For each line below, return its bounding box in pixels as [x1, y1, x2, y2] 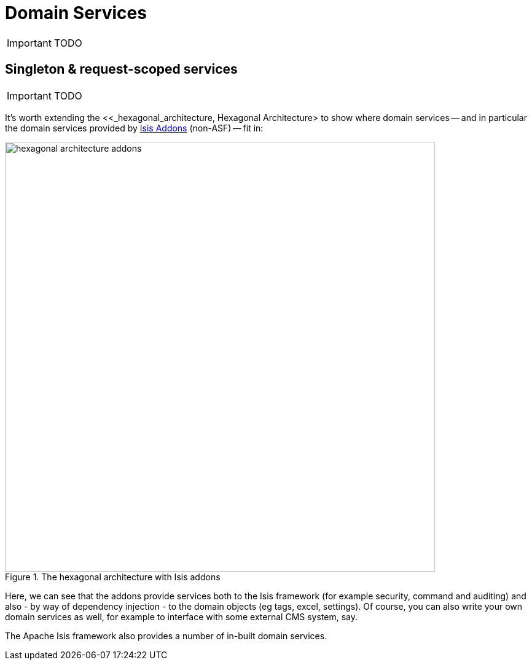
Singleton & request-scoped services [5, 61, 238, 77]
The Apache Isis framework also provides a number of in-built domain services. [5, 630, 327, 641]
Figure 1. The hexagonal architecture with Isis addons [5, 571, 221, 582]
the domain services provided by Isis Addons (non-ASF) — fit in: [5, 122, 264, 133]
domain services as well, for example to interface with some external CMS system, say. [5, 611, 358, 622]
